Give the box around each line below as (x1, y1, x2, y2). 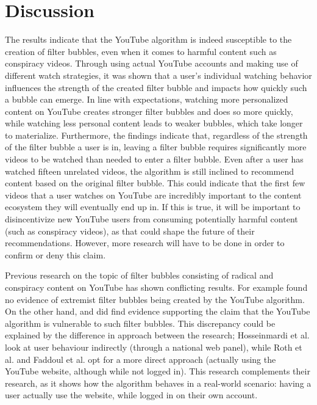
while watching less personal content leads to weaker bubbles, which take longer (5, 117, 303, 130)
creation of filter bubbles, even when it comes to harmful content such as (5, 45, 277, 57)
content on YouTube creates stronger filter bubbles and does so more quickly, (5, 104, 293, 117)
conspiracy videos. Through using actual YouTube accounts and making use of (5, 57, 298, 70)
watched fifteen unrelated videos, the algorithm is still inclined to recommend (5, 164, 294, 177)
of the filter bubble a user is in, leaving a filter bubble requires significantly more (5, 140, 307, 153)
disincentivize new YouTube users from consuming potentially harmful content (5, 213, 298, 225)
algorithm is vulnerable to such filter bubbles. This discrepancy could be (5, 316, 276, 329)
